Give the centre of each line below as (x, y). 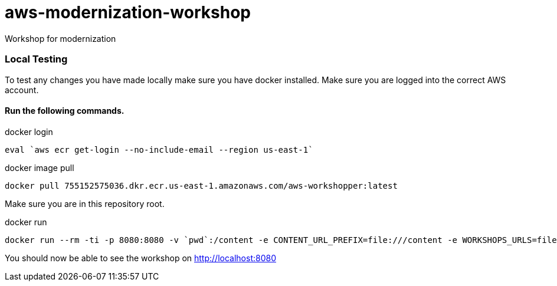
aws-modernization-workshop (128, 12)
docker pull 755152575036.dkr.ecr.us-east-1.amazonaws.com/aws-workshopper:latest (201, 185)
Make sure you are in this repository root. (85, 203)
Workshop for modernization (60, 38)
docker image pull (40, 167)
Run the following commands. (65, 111)
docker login (29, 132)
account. (22, 90)
